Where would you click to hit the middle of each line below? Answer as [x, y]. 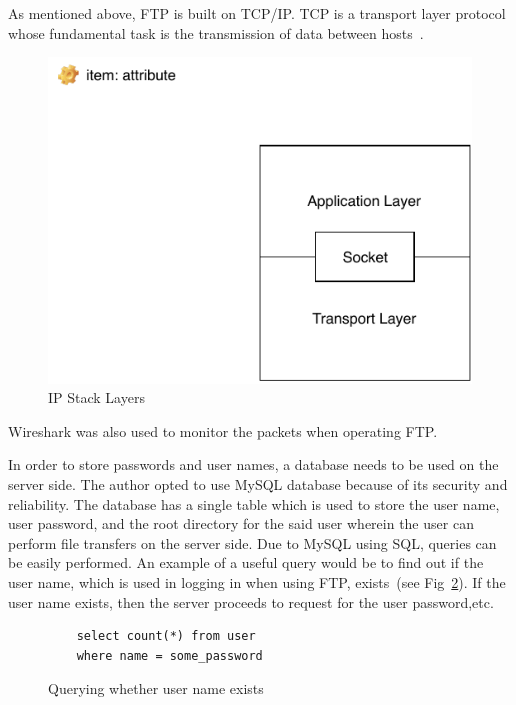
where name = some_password [169, 655]
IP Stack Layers [96, 397]
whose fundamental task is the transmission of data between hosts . [216, 32]
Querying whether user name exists [156, 688]
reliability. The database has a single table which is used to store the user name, [254, 503]
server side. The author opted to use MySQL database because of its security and [258, 484]
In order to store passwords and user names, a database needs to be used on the [253, 464]
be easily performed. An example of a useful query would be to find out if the [246, 562]
